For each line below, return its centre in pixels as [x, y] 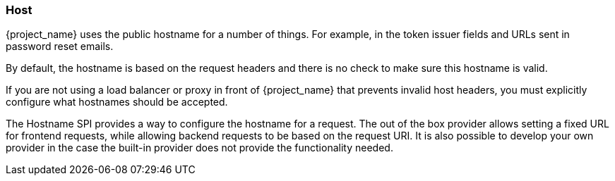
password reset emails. [60, 46]
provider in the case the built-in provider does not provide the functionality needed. [199, 148]
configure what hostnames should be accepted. [117, 102]
